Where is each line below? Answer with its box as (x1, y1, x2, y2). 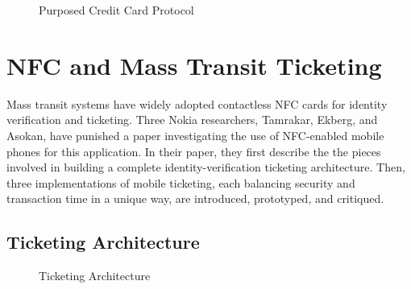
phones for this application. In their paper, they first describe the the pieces (6, 142, 381, 159)
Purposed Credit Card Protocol (39, 2, 194, 18)
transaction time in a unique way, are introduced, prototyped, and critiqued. (6, 190, 384, 207)
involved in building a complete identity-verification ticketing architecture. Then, (6, 159, 405, 175)
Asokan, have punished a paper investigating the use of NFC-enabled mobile (6, 126, 384, 143)
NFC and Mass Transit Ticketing (6, 48, 382, 81)
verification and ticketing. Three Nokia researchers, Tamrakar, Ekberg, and (6, 111, 378, 128)
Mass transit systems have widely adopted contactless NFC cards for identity (6, 95, 388, 112)
